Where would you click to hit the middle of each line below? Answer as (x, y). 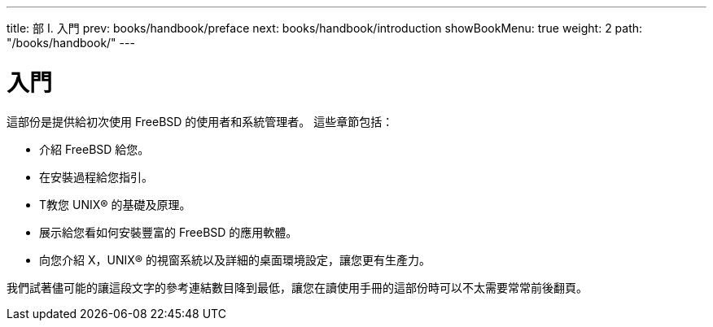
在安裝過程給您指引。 (96, 177)
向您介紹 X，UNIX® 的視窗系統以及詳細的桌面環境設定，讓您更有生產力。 (235, 259)
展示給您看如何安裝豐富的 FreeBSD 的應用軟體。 (168, 232)
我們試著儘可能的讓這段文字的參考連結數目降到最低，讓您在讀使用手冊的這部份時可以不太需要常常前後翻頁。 (297, 287)
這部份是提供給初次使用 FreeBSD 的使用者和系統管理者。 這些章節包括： (200, 121)
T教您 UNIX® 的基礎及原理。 (115, 204)
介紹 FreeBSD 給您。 (94, 149)
